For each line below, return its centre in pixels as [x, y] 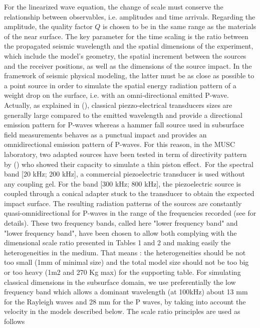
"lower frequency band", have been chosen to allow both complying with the [120, 232]
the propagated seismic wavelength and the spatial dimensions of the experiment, [129, 46]
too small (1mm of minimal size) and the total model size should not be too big [126, 262]
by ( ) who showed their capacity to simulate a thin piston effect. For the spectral [129, 164]
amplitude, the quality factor [48, 26]
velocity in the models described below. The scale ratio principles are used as [122, 311]
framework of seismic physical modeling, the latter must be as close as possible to [129, 75]
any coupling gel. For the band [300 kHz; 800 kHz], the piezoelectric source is [122, 183]
